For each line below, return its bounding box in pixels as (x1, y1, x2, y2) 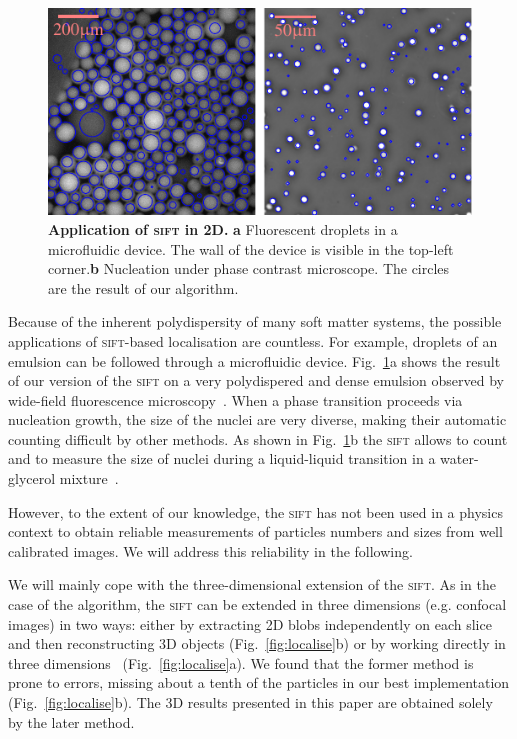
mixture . (59, 468, 119, 489)
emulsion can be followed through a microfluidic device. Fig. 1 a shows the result (8, 350, 501, 371)
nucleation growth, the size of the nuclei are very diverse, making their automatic (8, 409, 507, 430)
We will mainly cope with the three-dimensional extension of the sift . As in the (8, 574, 496, 595)
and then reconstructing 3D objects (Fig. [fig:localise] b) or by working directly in (8, 633, 506, 654)
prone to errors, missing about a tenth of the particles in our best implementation (8, 672, 510, 693)
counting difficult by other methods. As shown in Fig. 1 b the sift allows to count (8, 428, 508, 449)
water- (440, 448, 479, 469)
